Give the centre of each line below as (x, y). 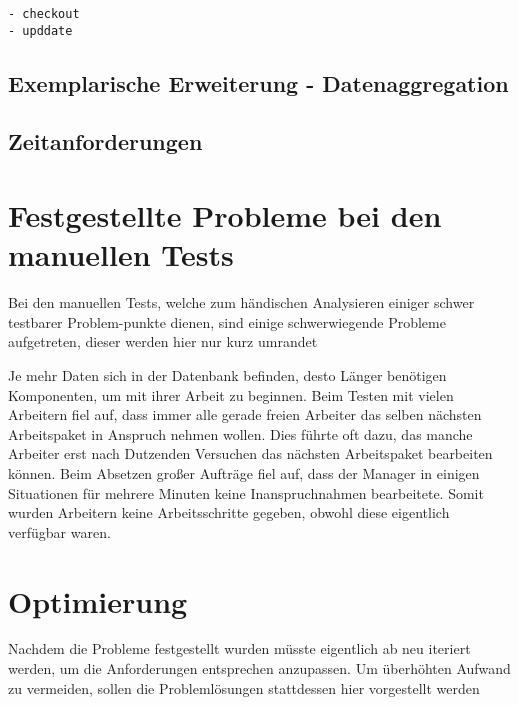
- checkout (44, 14)
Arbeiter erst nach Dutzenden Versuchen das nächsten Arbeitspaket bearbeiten (250, 453)
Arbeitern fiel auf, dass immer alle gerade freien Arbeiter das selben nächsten (245, 414)
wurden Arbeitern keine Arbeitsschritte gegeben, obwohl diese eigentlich (229, 512)
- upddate (40, 30)
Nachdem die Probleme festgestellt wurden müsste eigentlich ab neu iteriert (239, 648)
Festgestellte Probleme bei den (225, 215)
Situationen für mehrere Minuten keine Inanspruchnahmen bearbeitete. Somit (246, 492)
